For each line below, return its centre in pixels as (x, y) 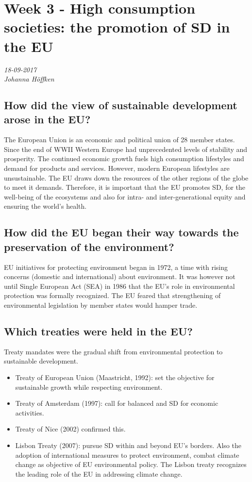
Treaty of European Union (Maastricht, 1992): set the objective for (115, 377)
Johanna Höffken (29, 79)
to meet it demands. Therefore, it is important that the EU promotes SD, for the (125, 187)
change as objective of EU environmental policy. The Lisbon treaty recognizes (131, 464)
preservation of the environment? (89, 246)
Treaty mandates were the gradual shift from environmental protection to (113, 351)
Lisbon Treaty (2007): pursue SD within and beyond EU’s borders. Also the (128, 445)
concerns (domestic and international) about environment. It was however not (120, 276)
